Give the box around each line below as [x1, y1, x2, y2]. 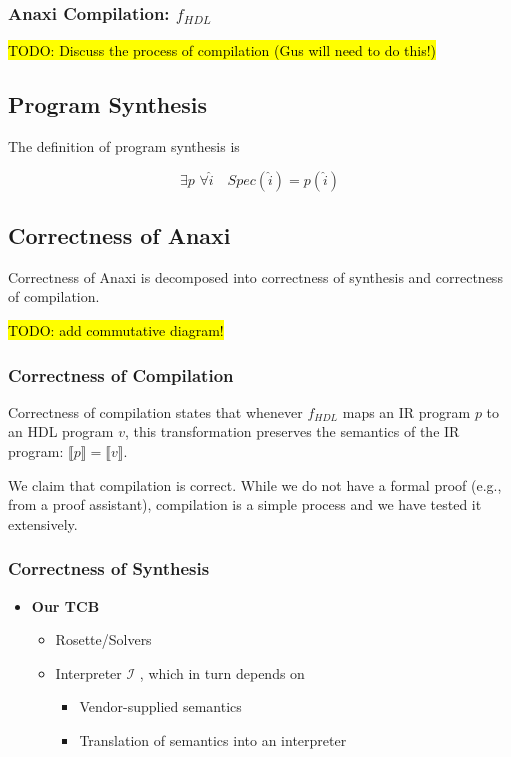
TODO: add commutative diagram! [8, 320, 224, 340]
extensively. [8, 513, 78, 534]
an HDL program [8, 421, 114, 442]
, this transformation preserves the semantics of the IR [124, 421, 460, 442]
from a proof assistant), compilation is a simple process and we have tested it [8, 494, 482, 515]
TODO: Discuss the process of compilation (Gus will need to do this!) [8, 40, 437, 61]
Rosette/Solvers [55, 629, 152, 650]
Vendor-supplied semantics [79, 696, 242, 717]
